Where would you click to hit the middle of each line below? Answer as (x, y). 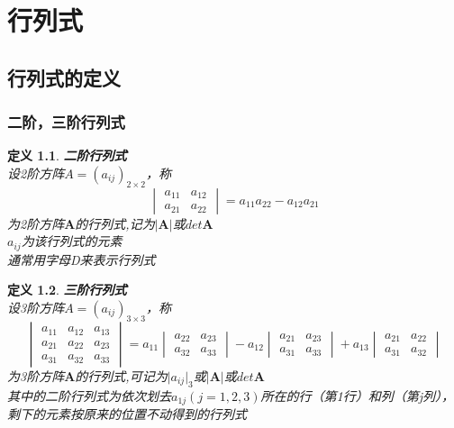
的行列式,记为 (115, 223)
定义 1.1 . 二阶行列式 (67, 155)
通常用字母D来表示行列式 (82, 259)
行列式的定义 (64, 77)
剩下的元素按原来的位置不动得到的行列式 (127, 414)
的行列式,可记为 (121, 375)
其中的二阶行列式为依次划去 (89, 395)
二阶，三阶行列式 (66, 122)
